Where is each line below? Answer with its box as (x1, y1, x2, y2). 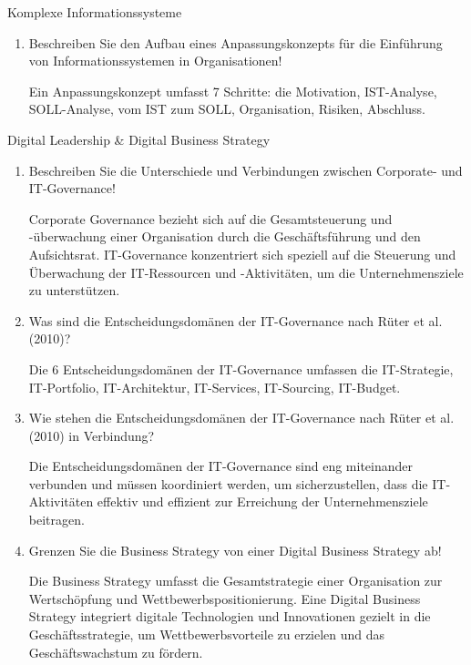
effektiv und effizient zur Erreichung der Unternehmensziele (97, 492, 428, 511)
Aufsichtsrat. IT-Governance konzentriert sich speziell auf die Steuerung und (28, 244, 456, 263)
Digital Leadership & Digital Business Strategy (7, 129, 271, 148)
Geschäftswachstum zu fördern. (28, 642, 203, 661)
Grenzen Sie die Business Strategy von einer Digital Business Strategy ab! (28, 540, 442, 559)
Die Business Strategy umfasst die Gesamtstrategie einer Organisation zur (28, 571, 443, 590)
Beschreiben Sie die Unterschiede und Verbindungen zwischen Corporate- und (28, 160, 463, 179)
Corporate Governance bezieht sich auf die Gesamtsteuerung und (28, 209, 393, 228)
